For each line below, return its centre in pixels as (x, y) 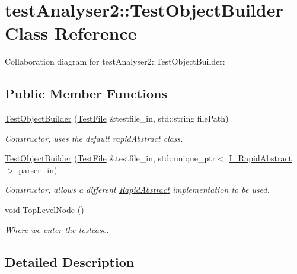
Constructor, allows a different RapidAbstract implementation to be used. (137, 189)
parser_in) (38, 169)
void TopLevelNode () (44, 210)
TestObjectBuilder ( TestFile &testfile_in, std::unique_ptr (110, 158)
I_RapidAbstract (261, 158)
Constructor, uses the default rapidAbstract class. (94, 138)
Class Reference (71, 33)
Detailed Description (70, 261)
